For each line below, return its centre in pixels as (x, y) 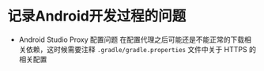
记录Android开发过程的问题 (97, 16)
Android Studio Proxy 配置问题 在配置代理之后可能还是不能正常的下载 (132, 39)
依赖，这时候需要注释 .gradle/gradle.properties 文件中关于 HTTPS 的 (141, 49)
